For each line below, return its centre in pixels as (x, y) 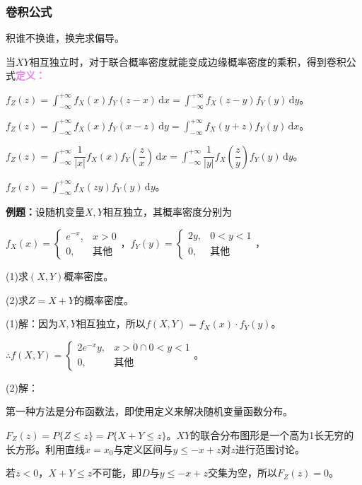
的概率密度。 (104, 299)
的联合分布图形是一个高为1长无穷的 (272, 434)
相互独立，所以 (111, 323)
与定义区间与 (143, 449)
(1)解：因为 (32, 323)
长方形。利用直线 (45, 449)
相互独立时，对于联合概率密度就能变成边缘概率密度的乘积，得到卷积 (188, 61)
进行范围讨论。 (270, 449)
